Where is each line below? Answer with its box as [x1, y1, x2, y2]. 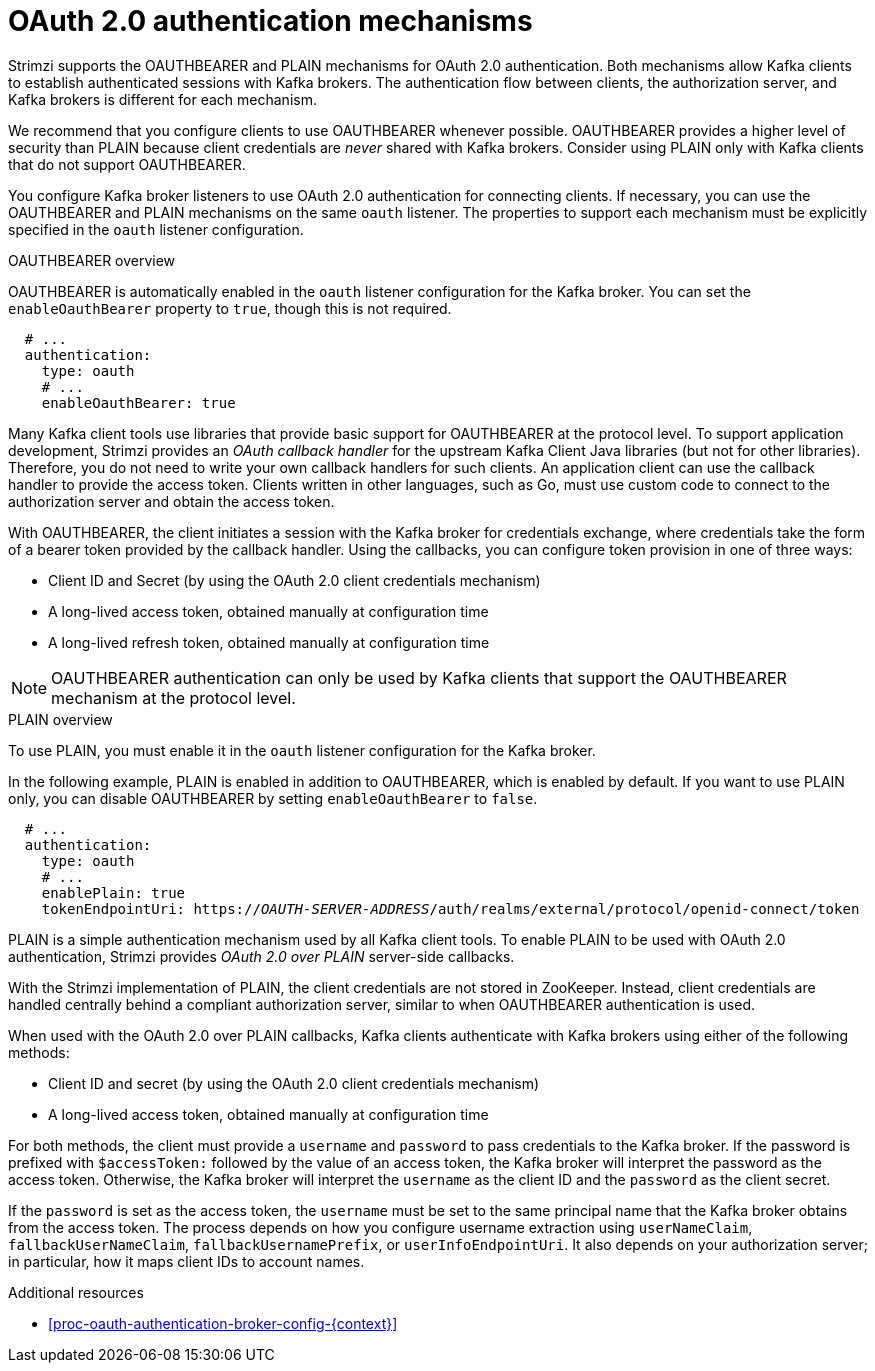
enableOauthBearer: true [41, 394, 236, 411]
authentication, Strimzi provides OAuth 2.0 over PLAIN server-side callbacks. [8, 947, 515, 965]
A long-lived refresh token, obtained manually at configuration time [48, 633, 490, 651]
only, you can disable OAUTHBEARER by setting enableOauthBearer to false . [8, 789, 538, 807]
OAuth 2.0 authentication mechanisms [8, 4, 533, 38]
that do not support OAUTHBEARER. [8, 155, 246, 173]
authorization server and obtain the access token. [8, 492, 335, 510]
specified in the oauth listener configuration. [8, 220, 304, 238]
